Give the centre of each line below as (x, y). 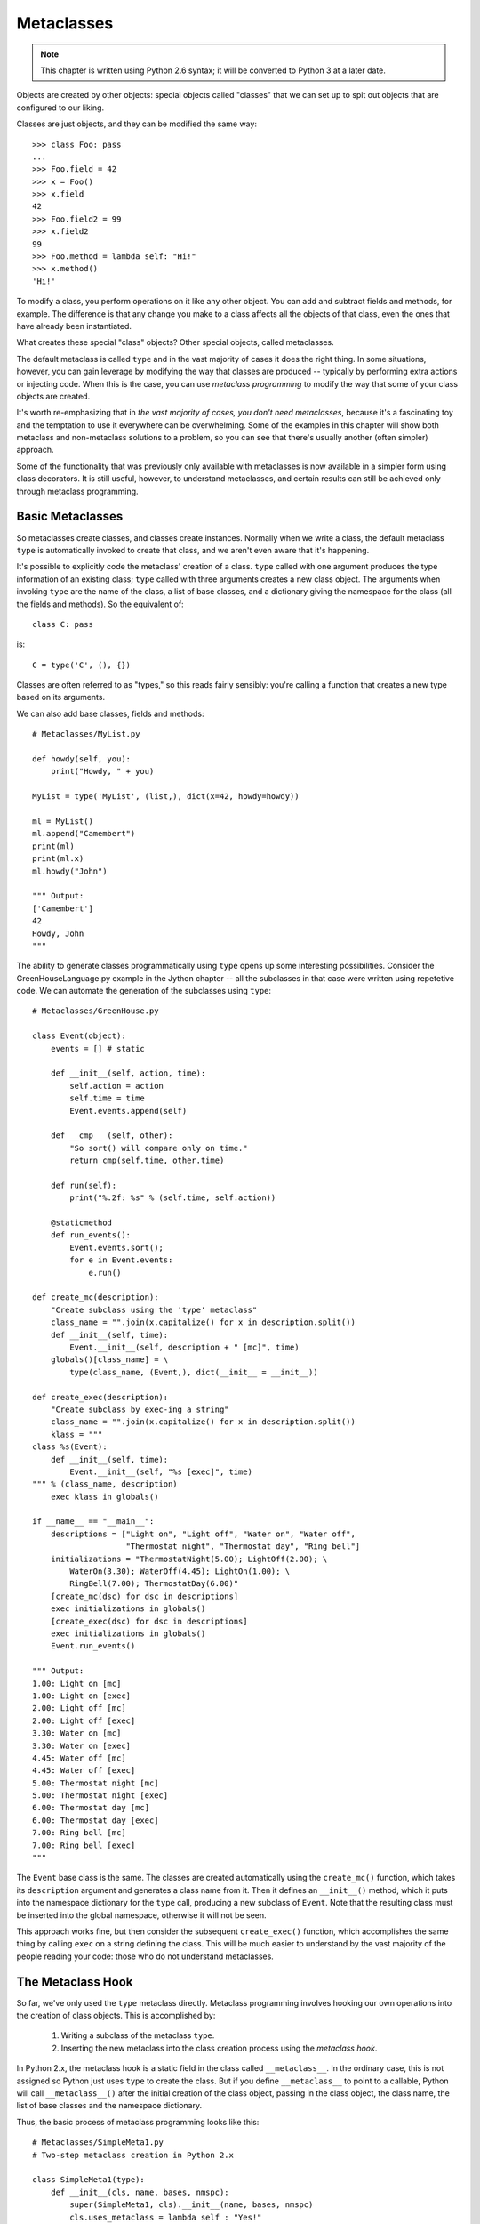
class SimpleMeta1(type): (89, 2180)
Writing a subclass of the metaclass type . (138, 2035)
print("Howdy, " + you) (102, 771)
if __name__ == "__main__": (93, 1522)
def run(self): (84, 1185)
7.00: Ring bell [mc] (79, 1833)
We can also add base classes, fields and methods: (110, 713)
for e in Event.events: (121, 1260)
